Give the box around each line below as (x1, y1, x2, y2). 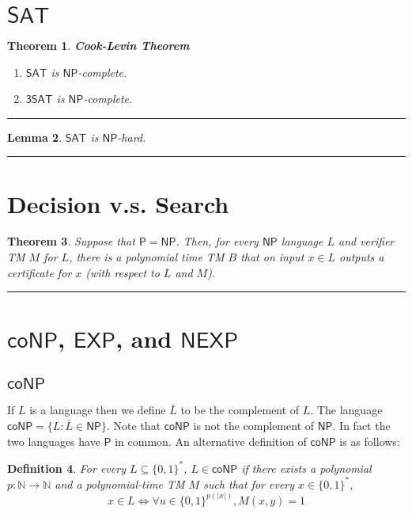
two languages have (7, 432, 100, 449)
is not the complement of (193, 417, 315, 433)
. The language (310, 402, 383, 418)
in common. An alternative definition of (115, 432, 307, 449)
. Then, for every (176, 233, 259, 249)
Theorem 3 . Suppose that (7, 233, 135, 249)
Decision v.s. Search (7, 187, 229, 219)
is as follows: (339, 432, 400, 449)
